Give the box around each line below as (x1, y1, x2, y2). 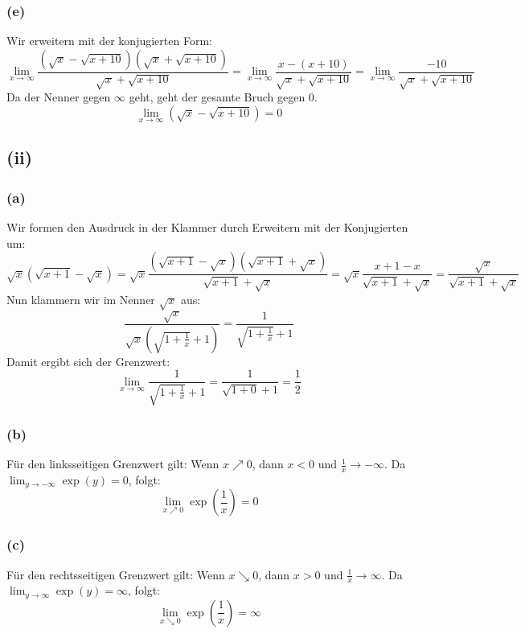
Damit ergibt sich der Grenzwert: (6, 352, 170, 369)
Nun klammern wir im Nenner (6, 290, 155, 307)
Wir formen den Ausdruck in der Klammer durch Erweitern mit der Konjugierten (6, 219, 408, 236)
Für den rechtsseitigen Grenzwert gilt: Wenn (6, 566, 225, 583)
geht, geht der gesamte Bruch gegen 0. (129, 89, 318, 105)
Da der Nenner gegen (6, 89, 111, 105)
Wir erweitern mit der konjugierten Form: (6, 32, 212, 49)
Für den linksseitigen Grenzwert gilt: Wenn (6, 455, 219, 472)
